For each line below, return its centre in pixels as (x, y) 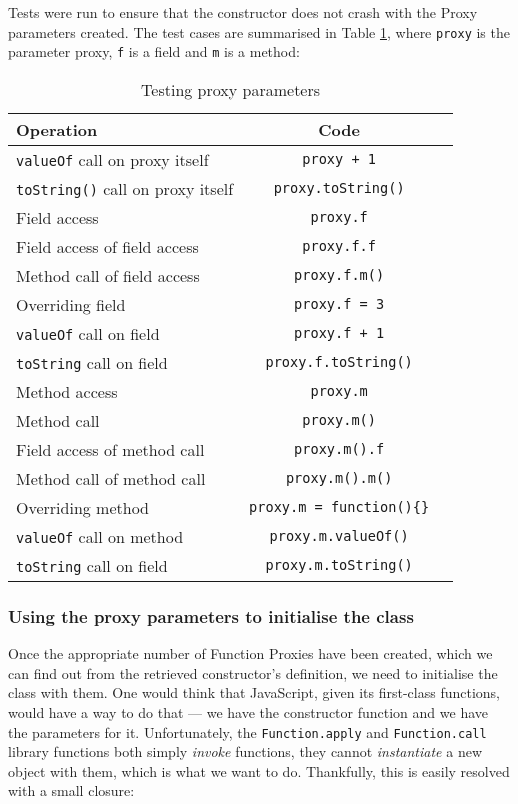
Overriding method (83, 507)
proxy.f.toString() (339, 362)
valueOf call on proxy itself (112, 159)
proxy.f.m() (339, 275)
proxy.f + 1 (339, 333)
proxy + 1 (339, 159)
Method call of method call (111, 478)
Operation (57, 129)
